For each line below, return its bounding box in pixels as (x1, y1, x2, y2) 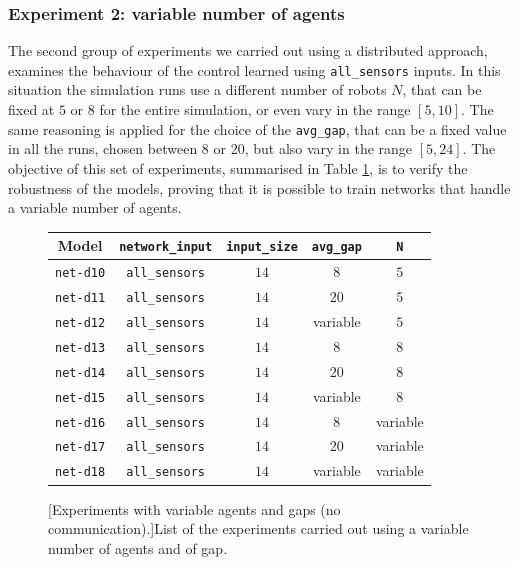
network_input (119, 240, 213, 255)
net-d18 (55, 465, 106, 480)
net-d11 (55, 291, 106, 305)
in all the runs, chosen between (8, 138, 198, 159)
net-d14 (55, 365, 106, 380)
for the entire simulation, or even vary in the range (99, 99, 411, 120)
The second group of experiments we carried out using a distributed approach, (8, 40, 488, 61)
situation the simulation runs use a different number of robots (8, 79, 387, 100)
